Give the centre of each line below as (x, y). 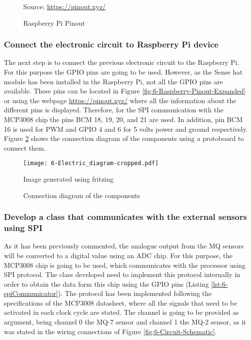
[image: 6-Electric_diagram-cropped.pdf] (91, 163)
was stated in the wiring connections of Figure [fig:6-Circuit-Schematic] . (110, 331)
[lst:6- (219, 284)
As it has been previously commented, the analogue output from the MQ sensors (124, 246)
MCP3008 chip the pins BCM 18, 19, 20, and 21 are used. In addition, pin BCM (123, 119)
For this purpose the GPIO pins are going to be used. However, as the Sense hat (123, 72)
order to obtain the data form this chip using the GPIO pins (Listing (106, 284)
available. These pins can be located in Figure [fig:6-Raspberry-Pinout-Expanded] (125, 91)
